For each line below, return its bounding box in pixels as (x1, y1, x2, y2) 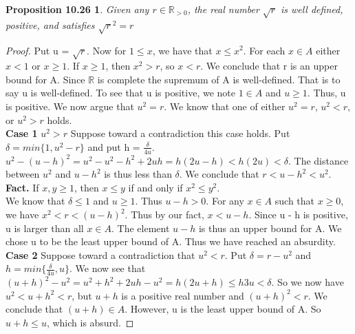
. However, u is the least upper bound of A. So (125, 302, 321, 316)
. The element (111, 220, 170, 235)
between (6, 167, 40, 181)
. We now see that (69, 261, 146, 275)
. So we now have (271, 275, 344, 289)
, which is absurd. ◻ (46, 315, 134, 330)
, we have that (152, 43, 213, 57)
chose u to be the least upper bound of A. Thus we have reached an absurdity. (6, 234, 336, 249)
